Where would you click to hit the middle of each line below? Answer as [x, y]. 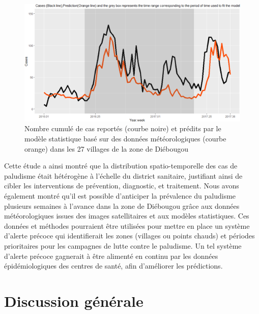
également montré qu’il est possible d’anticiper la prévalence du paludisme [120, 195]
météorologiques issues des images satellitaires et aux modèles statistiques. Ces [127, 216]
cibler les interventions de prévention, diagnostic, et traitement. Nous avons [122, 186]
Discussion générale [74, 300]
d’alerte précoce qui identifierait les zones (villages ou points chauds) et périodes [129, 236]
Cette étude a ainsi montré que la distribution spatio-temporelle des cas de [121, 166]
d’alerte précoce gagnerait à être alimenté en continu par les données [111, 256]
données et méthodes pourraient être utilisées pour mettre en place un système [127, 225]
